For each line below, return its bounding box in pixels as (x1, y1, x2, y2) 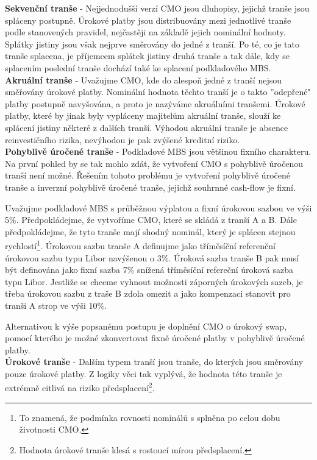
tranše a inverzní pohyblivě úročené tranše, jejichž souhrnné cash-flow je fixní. (5, 180, 296, 193)
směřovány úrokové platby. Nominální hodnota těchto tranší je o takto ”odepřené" (5, 85, 311, 98)
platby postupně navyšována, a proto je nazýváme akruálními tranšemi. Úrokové (5, 97, 305, 110)
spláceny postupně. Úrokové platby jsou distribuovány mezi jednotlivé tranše (5, 13, 291, 26)
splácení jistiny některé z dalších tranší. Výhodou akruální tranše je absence (5, 121, 288, 133)
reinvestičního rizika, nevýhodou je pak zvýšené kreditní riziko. (5, 133, 240, 146)
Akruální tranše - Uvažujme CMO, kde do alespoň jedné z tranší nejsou (5, 73, 282, 86)
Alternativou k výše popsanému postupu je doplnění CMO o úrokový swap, (5, 319, 287, 332)
